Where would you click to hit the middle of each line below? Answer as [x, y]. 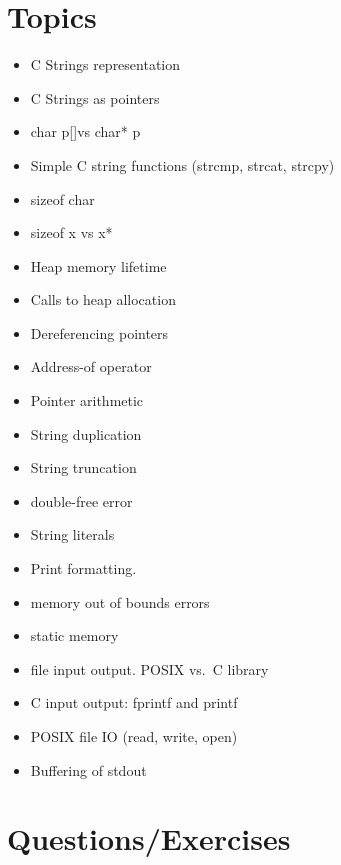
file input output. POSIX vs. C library [149, 668]
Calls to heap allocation [103, 299]
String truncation [83, 467]
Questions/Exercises [149, 838]
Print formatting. [83, 568]
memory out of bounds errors [120, 601]
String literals [72, 534]
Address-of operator [91, 366]
